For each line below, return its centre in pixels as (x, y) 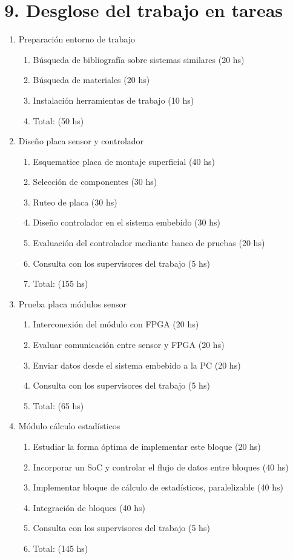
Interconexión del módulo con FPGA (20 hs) (116, 324)
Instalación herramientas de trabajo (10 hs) (114, 100)
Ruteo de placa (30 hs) (75, 202)
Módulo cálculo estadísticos (69, 426)
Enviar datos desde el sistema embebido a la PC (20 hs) (137, 365)
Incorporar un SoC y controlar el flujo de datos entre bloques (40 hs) (161, 467)
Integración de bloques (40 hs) (89, 507)
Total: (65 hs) (58, 405)
